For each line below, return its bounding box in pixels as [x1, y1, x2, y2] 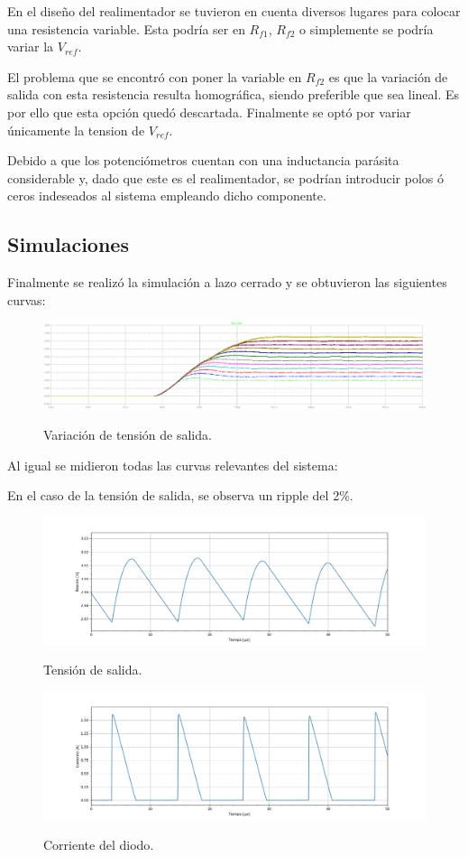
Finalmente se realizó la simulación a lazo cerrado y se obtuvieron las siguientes [7, 273, 447, 292]
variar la [7, 37, 54, 56]
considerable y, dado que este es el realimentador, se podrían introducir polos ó [7, 168, 445, 187]
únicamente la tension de [7, 120, 145, 139]
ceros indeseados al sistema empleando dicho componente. [7, 186, 326, 205]
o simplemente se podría [299, 19, 434, 38]
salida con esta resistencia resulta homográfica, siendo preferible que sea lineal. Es [7, 85, 460, 104]
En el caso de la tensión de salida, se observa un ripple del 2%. [7, 486, 353, 505]
